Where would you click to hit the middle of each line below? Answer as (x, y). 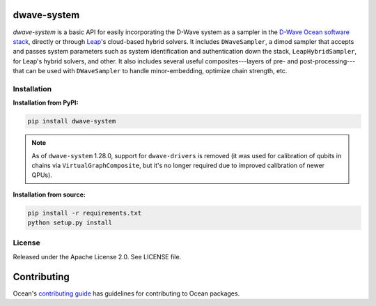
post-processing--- (328, 61)
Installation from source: (49, 194)
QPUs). (42, 175)
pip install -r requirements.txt (85, 213)
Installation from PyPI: (46, 103)
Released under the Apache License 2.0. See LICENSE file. (97, 257)
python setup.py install (70, 223)
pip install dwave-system (72, 121)
